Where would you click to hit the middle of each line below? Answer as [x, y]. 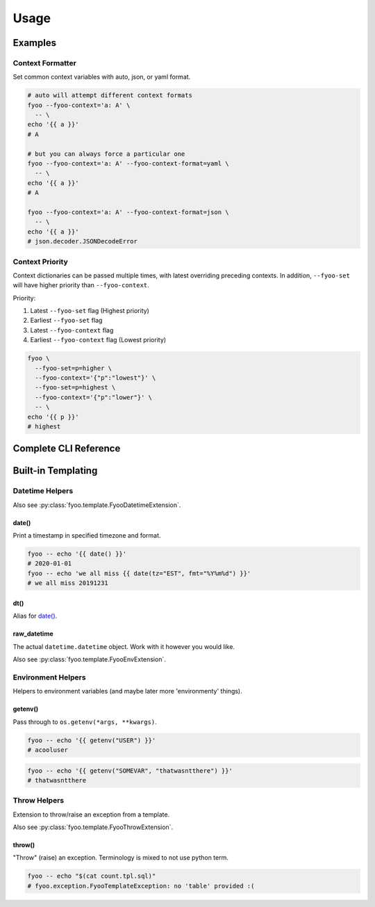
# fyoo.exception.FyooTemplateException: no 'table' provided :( [141, 886]
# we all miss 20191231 [68, 583]
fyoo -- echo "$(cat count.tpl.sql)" [92, 876]
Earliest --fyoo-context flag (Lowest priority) [98, 340]
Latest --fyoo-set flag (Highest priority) [90, 311]
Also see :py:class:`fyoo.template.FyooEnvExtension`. [89, 659]
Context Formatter [44, 63]
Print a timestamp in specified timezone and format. [87, 536]
